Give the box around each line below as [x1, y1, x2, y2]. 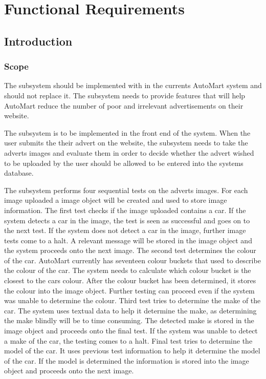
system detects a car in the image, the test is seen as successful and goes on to [4, 215, 250, 225]
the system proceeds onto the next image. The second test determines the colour [4, 245, 256, 256]
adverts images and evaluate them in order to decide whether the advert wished [4, 147, 254, 158]
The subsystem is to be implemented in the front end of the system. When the [4, 127, 251, 138]
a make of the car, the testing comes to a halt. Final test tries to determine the [4, 335, 253, 346]
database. [4, 167, 34, 178]
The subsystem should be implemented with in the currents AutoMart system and [4, 80, 262, 91]
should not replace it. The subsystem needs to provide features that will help [4, 90, 246, 100]
